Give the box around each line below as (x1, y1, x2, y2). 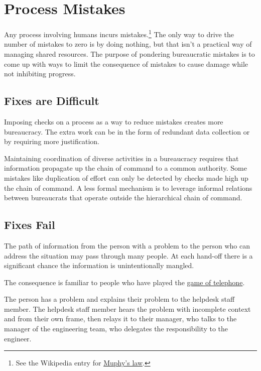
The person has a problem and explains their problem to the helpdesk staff (4, 294, 235, 304)
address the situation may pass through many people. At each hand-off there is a (4, 250, 253, 261)
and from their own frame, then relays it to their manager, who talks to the (4, 313, 237, 324)
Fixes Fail (4, 217, 55, 232)
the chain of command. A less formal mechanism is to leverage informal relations (4, 182, 252, 193)
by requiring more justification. (4, 136, 100, 147)
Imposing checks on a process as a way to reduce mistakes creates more (4, 116, 223, 127)
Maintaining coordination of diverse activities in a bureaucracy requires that (4, 153, 239, 163)
